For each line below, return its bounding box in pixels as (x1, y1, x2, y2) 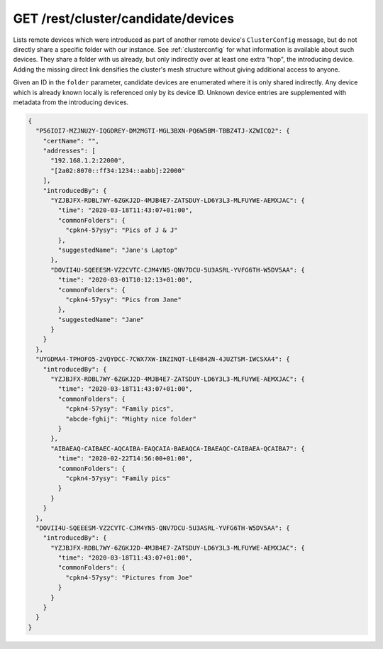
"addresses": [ (43, 147, 96, 155)
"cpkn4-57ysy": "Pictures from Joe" (65, 573, 193, 582)
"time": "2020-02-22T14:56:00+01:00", (57, 455, 193, 462)
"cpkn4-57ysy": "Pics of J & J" (65, 226, 178, 234)
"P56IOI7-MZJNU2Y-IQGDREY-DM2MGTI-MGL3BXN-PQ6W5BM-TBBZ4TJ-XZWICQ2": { (35, 127, 290, 135)
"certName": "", (43, 137, 99, 145)
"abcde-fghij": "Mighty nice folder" (65, 415, 196, 423)
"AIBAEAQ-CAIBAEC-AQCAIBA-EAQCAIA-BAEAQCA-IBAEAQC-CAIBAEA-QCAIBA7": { (50, 444, 305, 453)
